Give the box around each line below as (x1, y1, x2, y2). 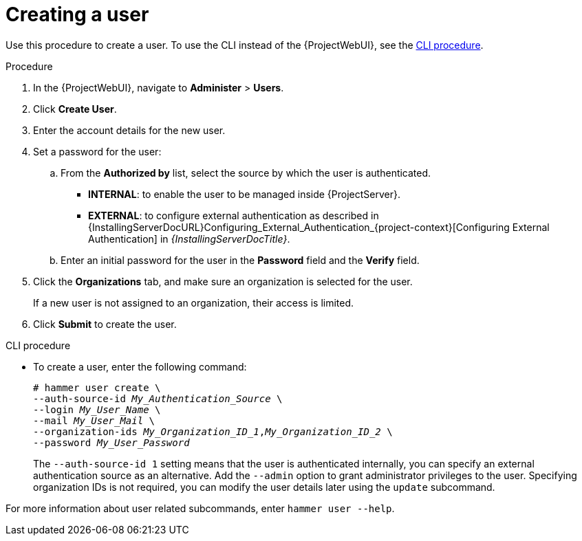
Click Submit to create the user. (33, 318, 177, 330)
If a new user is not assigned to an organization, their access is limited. (33, 296, 354, 309)
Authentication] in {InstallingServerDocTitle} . (88, 232, 290, 245)
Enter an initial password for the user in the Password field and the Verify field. (61, 254, 420, 266)
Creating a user (6, 3, 149, 26)
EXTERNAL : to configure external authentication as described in (88, 209, 379, 221)
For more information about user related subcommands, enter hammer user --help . (6, 502, 395, 514)
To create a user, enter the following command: (33, 360, 247, 373)
